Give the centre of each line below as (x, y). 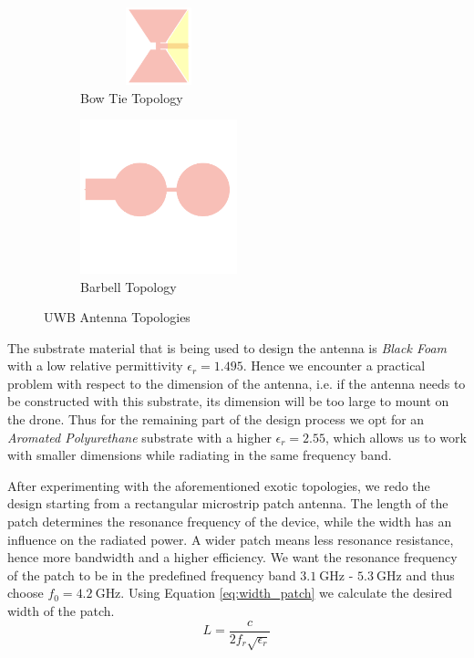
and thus (430, 574)
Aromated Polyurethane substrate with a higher (139, 437)
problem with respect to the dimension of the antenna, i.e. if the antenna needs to (237, 383)
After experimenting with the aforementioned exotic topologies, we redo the (219, 485)
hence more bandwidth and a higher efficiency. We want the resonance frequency (232, 557)
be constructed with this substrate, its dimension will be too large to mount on (228, 401)
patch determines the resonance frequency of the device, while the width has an (230, 522)
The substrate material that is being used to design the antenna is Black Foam (227, 347)
